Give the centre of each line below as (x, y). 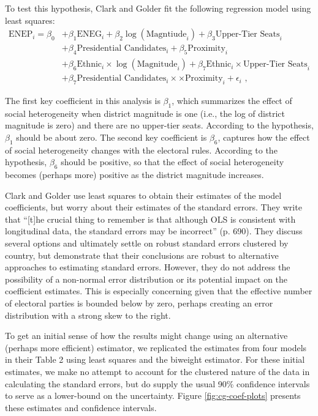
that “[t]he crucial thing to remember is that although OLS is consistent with (150, 219)
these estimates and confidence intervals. (81, 407)
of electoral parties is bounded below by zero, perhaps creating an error (139, 303)
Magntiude (166, 35)
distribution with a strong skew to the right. (88, 315)
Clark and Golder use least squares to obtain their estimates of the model (143, 195)
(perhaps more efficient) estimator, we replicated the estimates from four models (156, 347)
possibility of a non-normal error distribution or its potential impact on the (146, 279)
